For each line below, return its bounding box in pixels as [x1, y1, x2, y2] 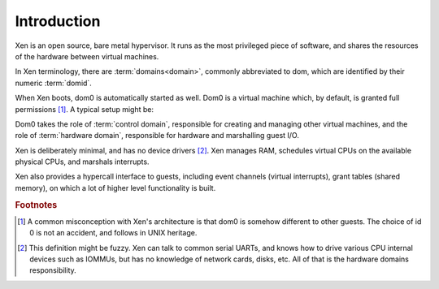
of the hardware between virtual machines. [15, 51, 159, 61]
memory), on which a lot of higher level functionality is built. [15, 183, 216, 192]
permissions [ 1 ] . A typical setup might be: [15, 104, 154, 114]
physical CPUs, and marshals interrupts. [15, 157, 150, 166]
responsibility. [29, 265, 76, 275]
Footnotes [15, 199, 58, 210]
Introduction [15, 12, 101, 30]
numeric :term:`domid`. [15, 78, 93, 88]
